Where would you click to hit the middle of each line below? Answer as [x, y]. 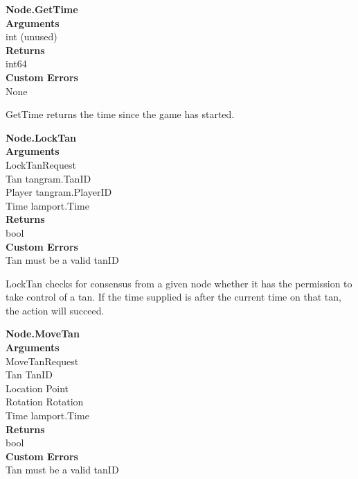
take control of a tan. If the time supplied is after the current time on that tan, [173, 297]
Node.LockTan [41, 137]
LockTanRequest [41, 164]
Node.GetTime [42, 9]
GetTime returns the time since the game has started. [120, 114]
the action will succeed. [55, 310]
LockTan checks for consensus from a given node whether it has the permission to [179, 283]
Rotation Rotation [45, 402]
